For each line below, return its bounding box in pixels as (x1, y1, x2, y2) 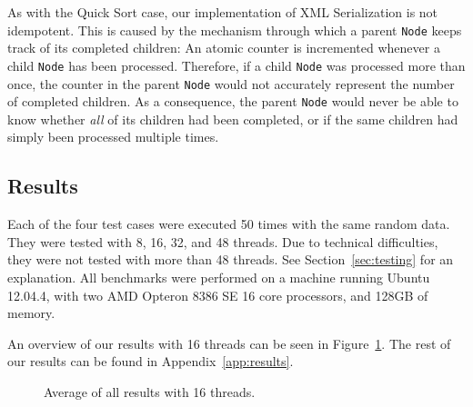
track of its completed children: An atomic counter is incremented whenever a (7, 38, 440, 57)
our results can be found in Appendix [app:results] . (7, 352, 294, 371)
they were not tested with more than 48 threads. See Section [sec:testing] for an (7, 250, 454, 269)
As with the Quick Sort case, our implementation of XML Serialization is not (7, 3, 438, 21)
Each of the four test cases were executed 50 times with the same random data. (7, 214, 450, 233)
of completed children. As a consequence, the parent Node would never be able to (7, 92, 458, 111)
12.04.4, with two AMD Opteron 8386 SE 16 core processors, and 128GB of (7, 285, 428, 304)
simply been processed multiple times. (7, 127, 219, 146)
